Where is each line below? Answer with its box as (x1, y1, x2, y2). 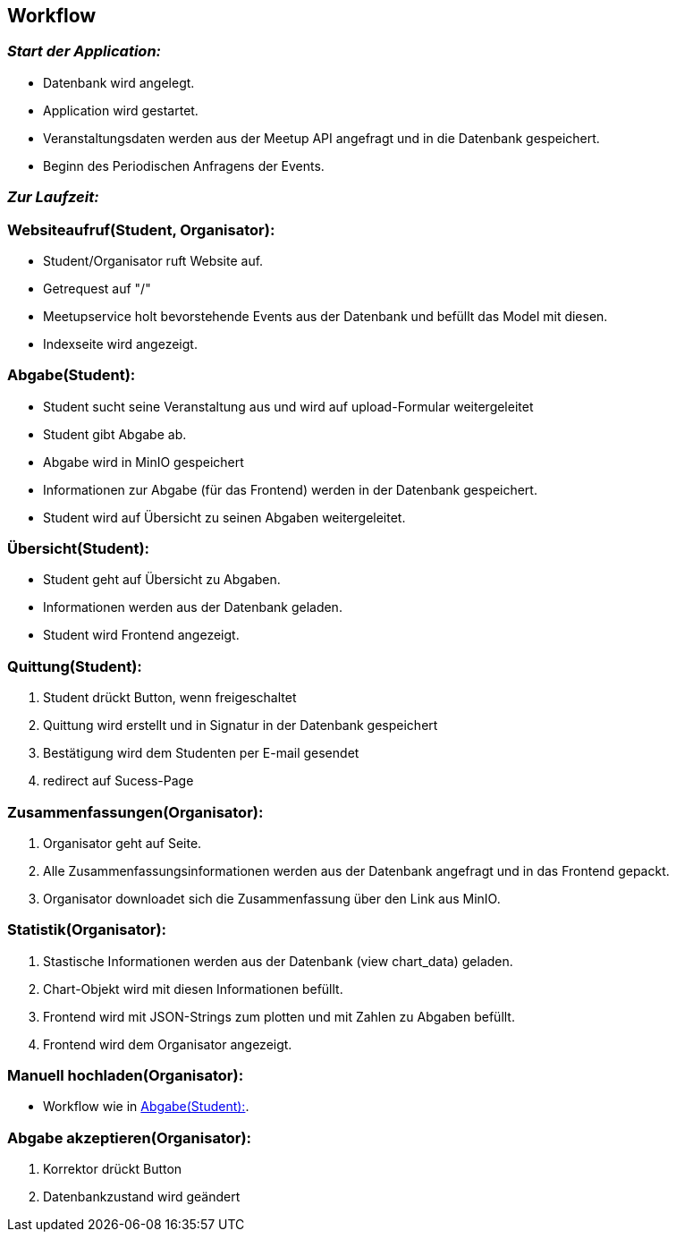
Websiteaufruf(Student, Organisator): (7, 220, 275, 239)
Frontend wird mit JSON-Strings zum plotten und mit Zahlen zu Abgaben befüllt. (43, 1008, 515, 1024)
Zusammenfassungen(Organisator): (7, 802, 264, 821)
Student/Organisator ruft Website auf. (43, 252, 264, 268)
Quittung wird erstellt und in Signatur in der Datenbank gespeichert (43, 717, 438, 734)
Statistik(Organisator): (7, 921, 167, 939)
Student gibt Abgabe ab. (43, 426, 187, 442)
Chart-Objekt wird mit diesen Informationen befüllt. (43, 980, 343, 997)
